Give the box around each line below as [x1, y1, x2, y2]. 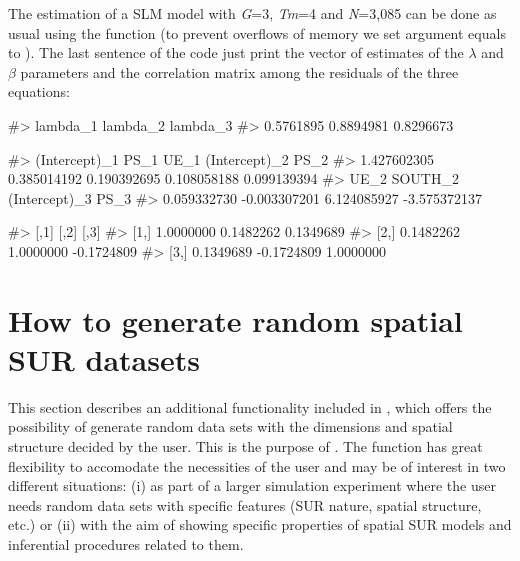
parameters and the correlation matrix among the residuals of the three [20, 61, 459, 82]
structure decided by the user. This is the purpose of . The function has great [8, 436, 483, 457]
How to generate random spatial [8, 299, 463, 340]
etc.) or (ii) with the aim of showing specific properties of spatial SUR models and [8, 514, 512, 535]
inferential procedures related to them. [8, 534, 244, 554]
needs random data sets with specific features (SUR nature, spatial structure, [8, 494, 482, 515]
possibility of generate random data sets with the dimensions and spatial [8, 416, 453, 437]
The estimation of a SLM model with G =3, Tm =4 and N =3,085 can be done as [8, 3, 497, 23]
